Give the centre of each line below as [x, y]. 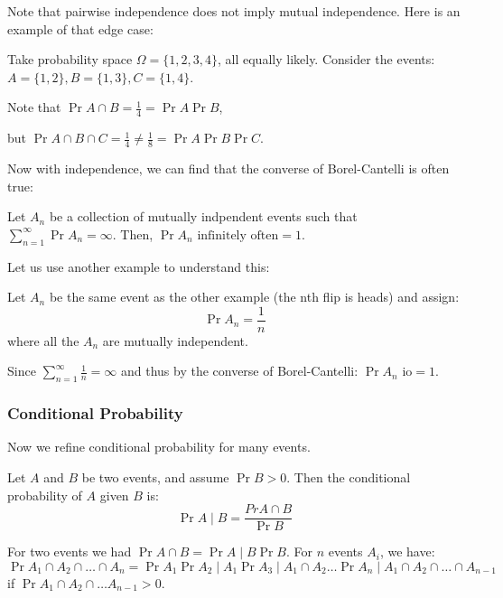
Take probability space [70, 59]
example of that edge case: [80, 28]
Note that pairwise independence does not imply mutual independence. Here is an [234, 11]
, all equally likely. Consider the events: [326, 59]
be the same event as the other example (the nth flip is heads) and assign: [254, 297]
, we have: [407, 551]
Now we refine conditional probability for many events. [159, 447]
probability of [45, 495]
